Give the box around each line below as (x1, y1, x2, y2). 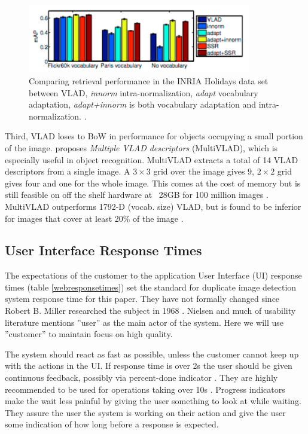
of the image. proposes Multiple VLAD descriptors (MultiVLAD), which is (5, 141, 278, 154)
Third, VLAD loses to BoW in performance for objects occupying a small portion (5, 130, 303, 142)
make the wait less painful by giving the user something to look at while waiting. (5, 395, 301, 407)
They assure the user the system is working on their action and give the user (5, 406, 286, 418)
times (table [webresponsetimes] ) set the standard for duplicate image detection (5, 280, 297, 293)
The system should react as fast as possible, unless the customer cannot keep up (5, 347, 299, 360)
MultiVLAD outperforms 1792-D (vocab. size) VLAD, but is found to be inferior (5, 200, 301, 212)
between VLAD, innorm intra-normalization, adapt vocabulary (29, 86, 258, 99)
